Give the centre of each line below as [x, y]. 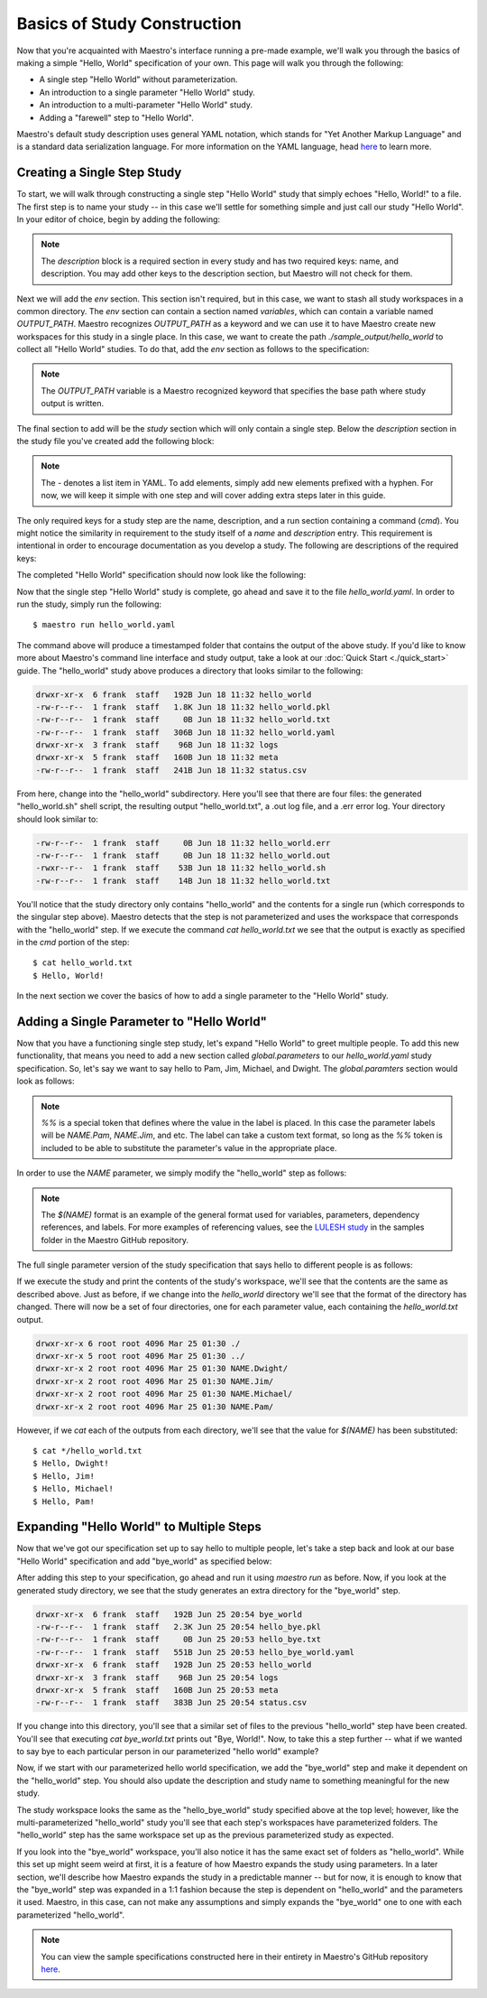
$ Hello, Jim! [64, 1476]
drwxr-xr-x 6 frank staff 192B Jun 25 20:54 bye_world [169, 1614]
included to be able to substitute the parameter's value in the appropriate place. [189, 1148]
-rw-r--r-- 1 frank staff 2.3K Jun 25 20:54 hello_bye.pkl [179, 1626]
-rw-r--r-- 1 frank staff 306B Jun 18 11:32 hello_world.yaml [185, 732]
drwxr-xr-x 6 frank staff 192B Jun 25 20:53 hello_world [174, 1665]
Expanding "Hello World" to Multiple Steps [139, 1527]
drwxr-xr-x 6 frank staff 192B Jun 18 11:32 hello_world [174, 694]
